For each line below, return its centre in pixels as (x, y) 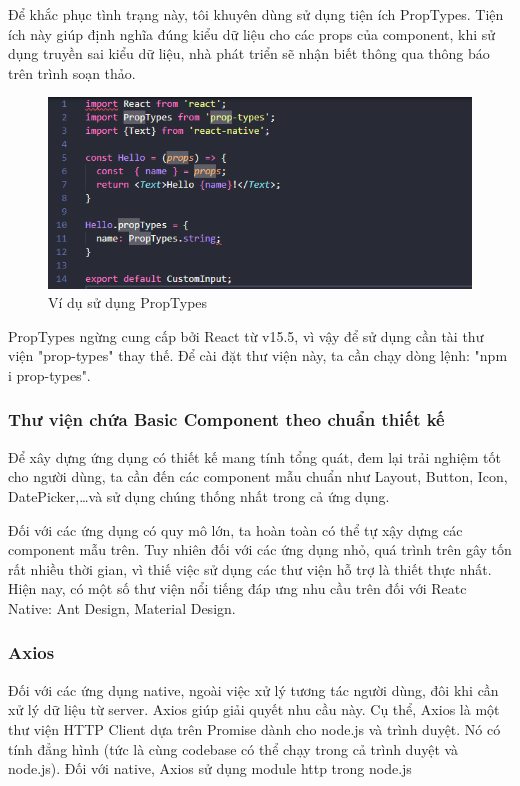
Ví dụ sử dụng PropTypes (128, 302)
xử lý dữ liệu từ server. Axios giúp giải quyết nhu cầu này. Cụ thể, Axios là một (254, 709)
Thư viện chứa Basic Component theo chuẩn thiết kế (226, 419)
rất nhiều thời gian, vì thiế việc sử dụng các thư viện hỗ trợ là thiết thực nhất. (250, 568)
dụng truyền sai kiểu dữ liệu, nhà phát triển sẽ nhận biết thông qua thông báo (249, 53)
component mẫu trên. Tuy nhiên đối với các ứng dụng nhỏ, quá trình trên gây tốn (260, 549)
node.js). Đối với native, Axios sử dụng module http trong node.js (210, 768)
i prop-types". (49, 374)
